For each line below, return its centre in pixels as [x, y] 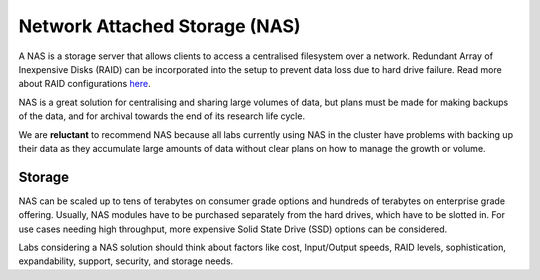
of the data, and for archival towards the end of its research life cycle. [161, 116]
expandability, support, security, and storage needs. [126, 261]
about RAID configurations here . [84, 84]
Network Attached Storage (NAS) [159, 26]
